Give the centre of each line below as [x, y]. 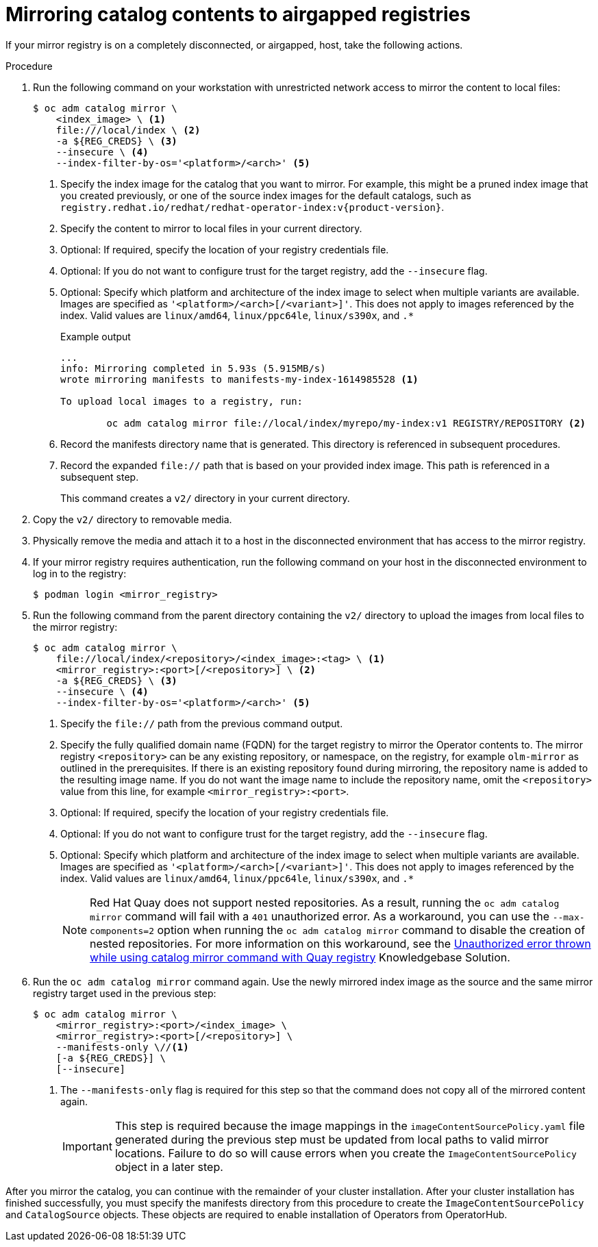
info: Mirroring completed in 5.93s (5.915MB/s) [193, 368]
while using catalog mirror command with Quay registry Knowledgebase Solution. [300, 957]
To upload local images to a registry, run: [182, 401]
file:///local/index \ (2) [128, 130]
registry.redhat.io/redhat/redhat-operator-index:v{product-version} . [252, 207]
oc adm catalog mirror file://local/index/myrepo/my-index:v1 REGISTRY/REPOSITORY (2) [346, 423]
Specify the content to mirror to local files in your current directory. [211, 228]
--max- [569, 917]
